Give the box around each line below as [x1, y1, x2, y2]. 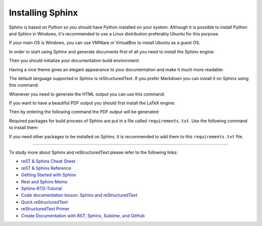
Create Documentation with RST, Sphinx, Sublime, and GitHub [21, 212, 145, 218]
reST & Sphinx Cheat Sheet [21, 158, 76, 164]
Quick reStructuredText [21, 199, 68, 205]
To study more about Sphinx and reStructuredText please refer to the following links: [9, 149, 178, 155]
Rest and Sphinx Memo [21, 178, 68, 184]
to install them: [9, 125, 39, 130]
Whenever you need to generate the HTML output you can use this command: [9, 91, 165, 97]
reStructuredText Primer [21, 206, 70, 212]
